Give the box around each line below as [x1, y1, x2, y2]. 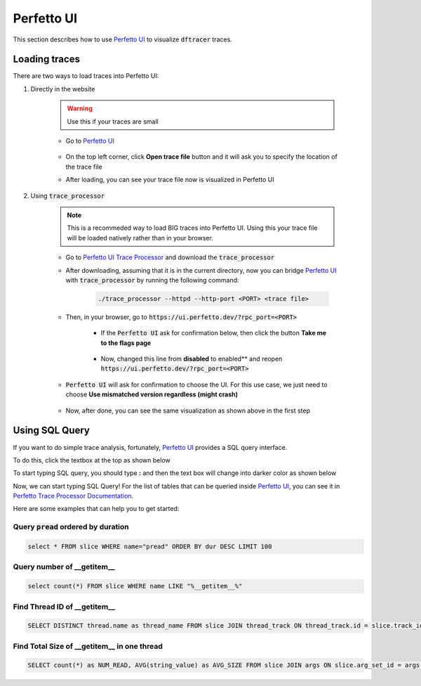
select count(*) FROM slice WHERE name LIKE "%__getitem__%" [27, 582, 243, 590]
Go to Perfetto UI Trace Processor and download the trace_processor [65, 253, 275, 261]
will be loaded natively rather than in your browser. [67, 233, 213, 242]
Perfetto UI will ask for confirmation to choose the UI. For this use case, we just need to [65, 380, 328, 389]
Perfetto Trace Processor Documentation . [13, 492, 133, 500]
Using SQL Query [13, 425, 91, 436]
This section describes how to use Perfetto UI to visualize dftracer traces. [13, 35, 233, 44]
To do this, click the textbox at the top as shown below [13, 455, 171, 464]
